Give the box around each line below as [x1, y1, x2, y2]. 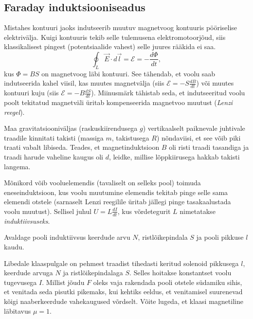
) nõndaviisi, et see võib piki [156, 132, 241, 142]
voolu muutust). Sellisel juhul [4, 206, 91, 216]
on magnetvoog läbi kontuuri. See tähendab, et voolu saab [41, 68, 216, 78]
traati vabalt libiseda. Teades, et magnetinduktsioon [4, 142, 160, 152]
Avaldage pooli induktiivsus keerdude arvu [4, 232, 130, 242]
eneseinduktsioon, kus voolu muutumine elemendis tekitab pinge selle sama [4, 187, 228, 197]
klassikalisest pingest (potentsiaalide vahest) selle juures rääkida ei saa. [4, 41, 216, 52]
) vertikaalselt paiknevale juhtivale [143, 123, 245, 133]
